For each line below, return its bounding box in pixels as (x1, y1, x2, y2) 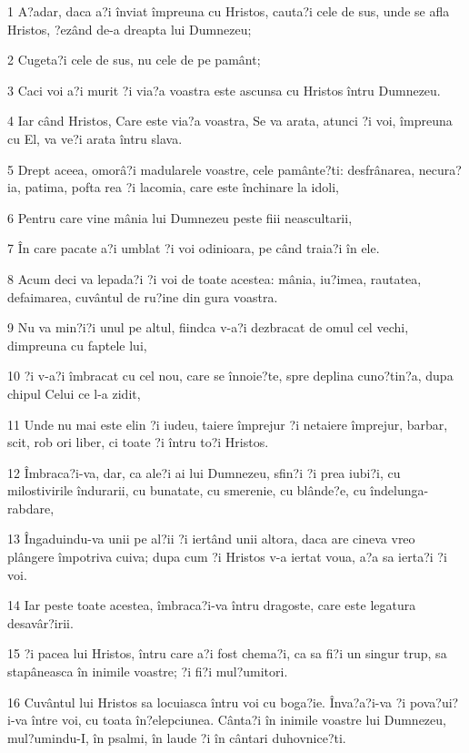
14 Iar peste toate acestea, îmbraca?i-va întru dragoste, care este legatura (7, 595, 416, 615)
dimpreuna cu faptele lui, (7, 335, 147, 354)
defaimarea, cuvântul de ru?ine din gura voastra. (7, 287, 278, 306)
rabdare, (7, 498, 55, 517)
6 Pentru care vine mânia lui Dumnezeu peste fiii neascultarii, (7, 208, 353, 227)
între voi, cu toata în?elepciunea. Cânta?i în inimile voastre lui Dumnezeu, (31, 710, 446, 729)
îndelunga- (370, 481, 429, 500)
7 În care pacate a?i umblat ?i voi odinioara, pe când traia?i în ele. (7, 239, 380, 258)
